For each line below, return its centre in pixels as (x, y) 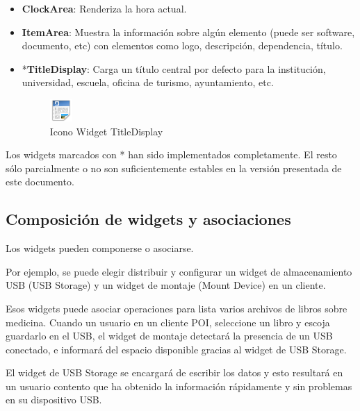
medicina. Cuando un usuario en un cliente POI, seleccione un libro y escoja (168, 322)
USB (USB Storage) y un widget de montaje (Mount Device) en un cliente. (166, 285)
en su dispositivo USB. (54, 400)
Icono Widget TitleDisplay (106, 131)
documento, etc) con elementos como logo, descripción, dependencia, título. (182, 45)
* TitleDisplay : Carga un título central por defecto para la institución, (174, 68)
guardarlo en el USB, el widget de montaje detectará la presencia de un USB (169, 336)
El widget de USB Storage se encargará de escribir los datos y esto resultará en (174, 372)
